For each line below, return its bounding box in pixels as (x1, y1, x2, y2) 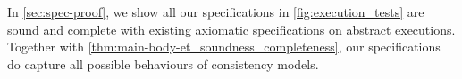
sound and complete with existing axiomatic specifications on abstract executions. (7, 20, 456, 38)
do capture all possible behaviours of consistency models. (7, 54, 319, 73)
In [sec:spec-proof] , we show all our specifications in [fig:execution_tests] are (7, 3, 424, 20)
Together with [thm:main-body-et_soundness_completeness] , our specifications (7, 37, 441, 56)
